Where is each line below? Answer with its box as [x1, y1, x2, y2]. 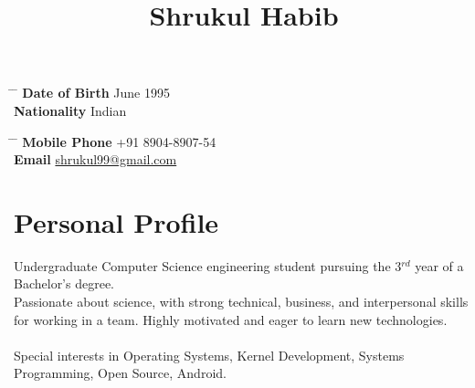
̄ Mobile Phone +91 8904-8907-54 [14, 131, 216, 151]
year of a [415, 256, 464, 275]
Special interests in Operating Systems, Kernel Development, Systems [14, 345, 405, 364]
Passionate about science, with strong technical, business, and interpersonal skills [14, 292, 469, 311]
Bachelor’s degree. [14, 274, 114, 293]
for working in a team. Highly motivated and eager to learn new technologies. [14, 309, 448, 329]
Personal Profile [14, 203, 219, 240]
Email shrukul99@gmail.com [14, 150, 177, 169]
